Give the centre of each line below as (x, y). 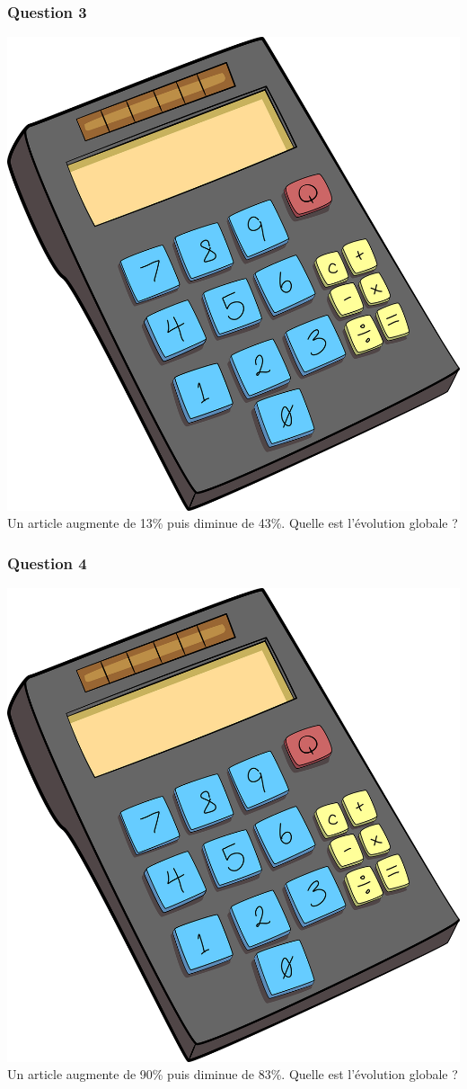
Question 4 (47, 562)
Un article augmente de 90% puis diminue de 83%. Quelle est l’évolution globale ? (233, 1074)
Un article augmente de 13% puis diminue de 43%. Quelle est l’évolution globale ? (233, 523)
